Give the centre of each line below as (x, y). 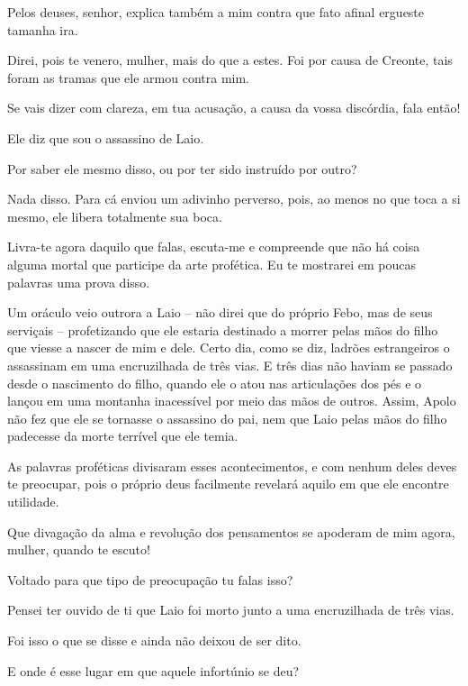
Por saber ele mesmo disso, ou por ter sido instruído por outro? (182, 168)
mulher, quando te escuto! (79, 549)
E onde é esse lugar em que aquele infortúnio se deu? (153, 670)
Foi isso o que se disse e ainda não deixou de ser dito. (154, 640)
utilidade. (33, 502)
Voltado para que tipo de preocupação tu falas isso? (150, 579)
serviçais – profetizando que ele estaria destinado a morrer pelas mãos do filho (223, 329)
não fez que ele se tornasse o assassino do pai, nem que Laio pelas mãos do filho (227, 418)
